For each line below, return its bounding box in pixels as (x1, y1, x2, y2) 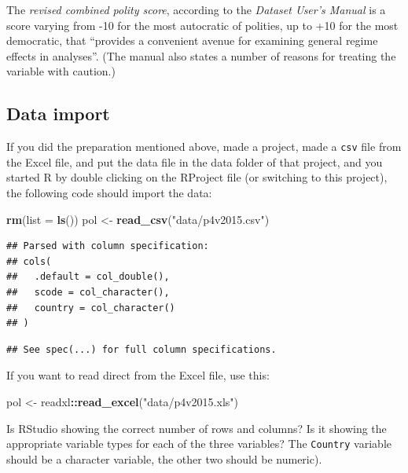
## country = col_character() (6, 302, 175, 313)
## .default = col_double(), (6, 271, 170, 283)
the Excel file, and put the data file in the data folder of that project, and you (6, 153, 383, 170)
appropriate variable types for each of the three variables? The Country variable (6, 435, 391, 452)
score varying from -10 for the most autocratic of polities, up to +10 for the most (6, 16, 399, 33)
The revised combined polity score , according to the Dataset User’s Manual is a (6, 2, 386, 17)
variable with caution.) (6, 63, 116, 79)
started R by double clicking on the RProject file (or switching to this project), (6, 169, 388, 185)
